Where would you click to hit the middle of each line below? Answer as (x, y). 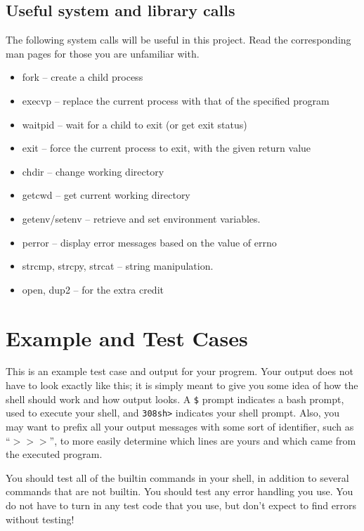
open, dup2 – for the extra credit (93, 289)
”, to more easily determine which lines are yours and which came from (203, 440)
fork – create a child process (83, 77)
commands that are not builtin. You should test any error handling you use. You (180, 491)
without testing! (40, 519)
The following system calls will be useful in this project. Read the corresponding (178, 40)
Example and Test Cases (127, 337)
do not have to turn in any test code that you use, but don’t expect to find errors (181, 505)
